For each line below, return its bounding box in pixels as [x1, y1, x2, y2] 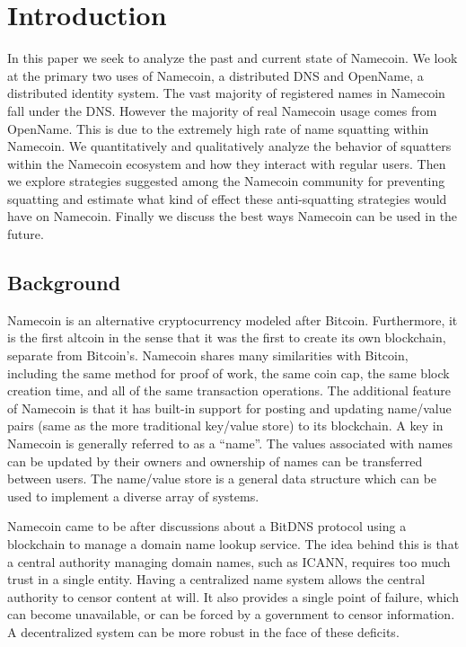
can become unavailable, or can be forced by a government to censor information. [7, 605, 455, 624]
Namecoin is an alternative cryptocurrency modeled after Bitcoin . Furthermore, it [7, 310, 458, 329]
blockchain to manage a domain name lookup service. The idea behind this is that [7, 534, 460, 553]
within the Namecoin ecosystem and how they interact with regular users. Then [7, 154, 446, 173]
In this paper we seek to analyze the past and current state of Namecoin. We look [7, 49, 458, 67]
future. [7, 225, 44, 244]
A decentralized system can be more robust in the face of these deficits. [7, 622, 400, 641]
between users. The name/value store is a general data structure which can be [7, 469, 437, 488]
